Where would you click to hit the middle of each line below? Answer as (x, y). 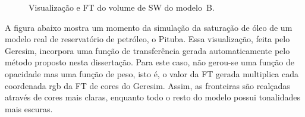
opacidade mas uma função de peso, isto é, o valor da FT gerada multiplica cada (152, 73)
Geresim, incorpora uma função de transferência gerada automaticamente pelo (147, 50)
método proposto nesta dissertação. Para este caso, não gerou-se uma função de (150, 62)
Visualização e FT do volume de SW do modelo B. (122, 7)
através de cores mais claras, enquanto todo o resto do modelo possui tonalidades (152, 97)
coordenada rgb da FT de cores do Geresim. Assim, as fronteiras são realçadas (147, 85)
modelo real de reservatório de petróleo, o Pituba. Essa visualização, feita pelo (147, 39)
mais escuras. (29, 108)
